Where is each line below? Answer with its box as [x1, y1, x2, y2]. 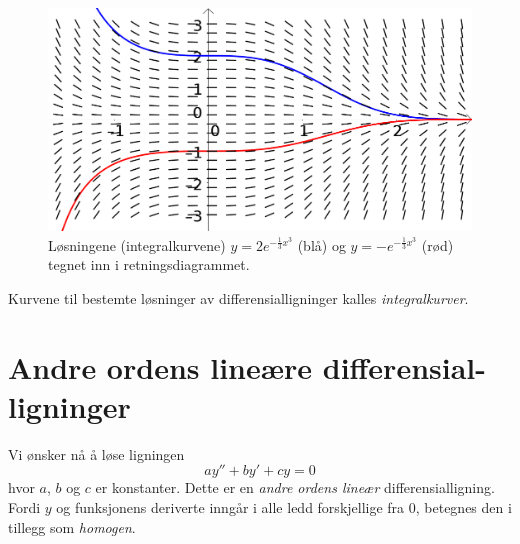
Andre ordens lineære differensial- [8, 346, 486, 387]
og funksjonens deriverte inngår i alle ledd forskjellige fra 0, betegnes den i [56, 497, 512, 518]
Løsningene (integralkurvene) [48, 234, 226, 255]
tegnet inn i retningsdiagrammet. [48, 254, 250, 275]
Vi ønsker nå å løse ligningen [8, 443, 185, 464]
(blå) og [297, 234, 346, 255]
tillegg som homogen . [8, 516, 136, 537]
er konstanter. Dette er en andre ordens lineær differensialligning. [95, 477, 495, 498]
